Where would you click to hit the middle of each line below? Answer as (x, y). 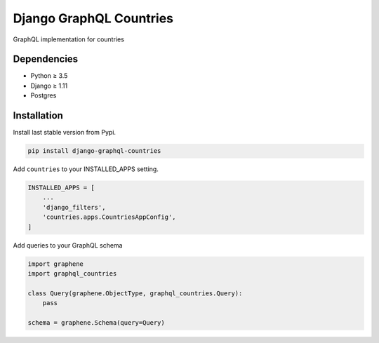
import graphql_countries (72, 274)
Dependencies (46, 59)
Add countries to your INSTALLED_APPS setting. (86, 169)
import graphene (56, 264)
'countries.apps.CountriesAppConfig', (109, 217)
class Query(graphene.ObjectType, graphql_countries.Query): (135, 293)
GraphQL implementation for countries (68, 39)
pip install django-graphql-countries (94, 151)
